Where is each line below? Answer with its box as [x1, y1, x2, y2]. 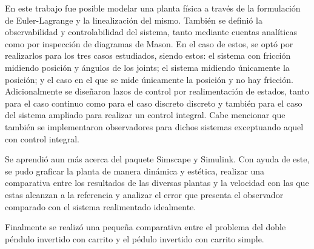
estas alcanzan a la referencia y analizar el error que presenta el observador [5, 188, 284, 201]
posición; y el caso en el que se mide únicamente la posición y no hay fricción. [5, 73, 293, 85]
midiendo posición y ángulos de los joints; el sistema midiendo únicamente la [5, 61, 290, 73]
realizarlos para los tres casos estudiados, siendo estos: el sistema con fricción [5, 49, 291, 62]
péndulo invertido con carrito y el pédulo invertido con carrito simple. [5, 232, 264, 245]
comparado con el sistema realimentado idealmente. [5, 200, 196, 213]
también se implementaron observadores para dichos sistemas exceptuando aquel [5, 120, 304, 133]
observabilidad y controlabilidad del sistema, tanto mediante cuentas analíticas [5, 25, 297, 38]
